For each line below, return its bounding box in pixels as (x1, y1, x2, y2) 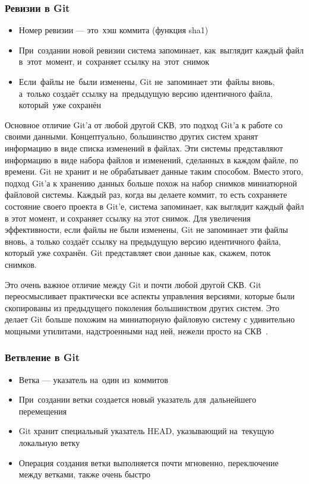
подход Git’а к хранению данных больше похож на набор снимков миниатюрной (5, 176, 297, 189)
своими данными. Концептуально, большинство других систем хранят (5, 130, 258, 143)
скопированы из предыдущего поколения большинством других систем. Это (5, 301, 279, 314)
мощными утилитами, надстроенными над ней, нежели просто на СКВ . (5, 324, 268, 337)
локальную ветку (18, 436, 80, 449)
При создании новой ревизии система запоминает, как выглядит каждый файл (18, 43, 304, 56)
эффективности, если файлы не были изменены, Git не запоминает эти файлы (5, 223, 288, 236)
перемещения (18, 404, 67, 417)
